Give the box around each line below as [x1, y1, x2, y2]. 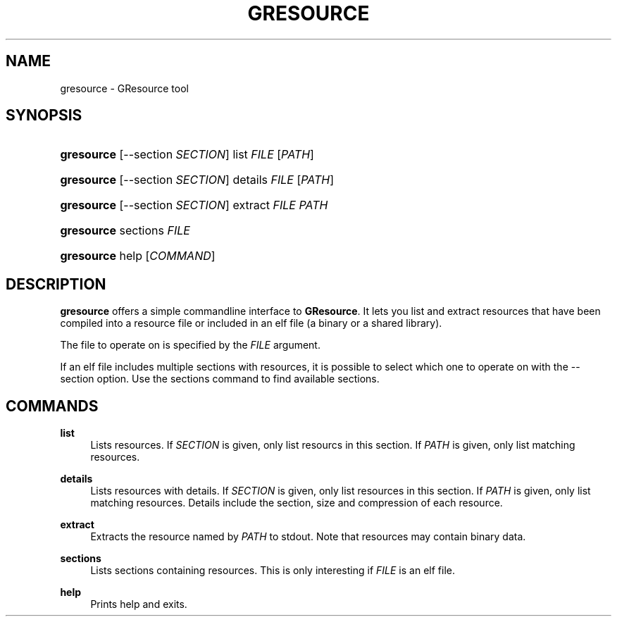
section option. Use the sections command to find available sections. [60, 373, 380, 385]
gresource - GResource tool [60, 82, 189, 94]
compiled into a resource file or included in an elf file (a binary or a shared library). [60, 317, 442, 330]
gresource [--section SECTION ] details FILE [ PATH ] [60, 173, 335, 187]
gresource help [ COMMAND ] [60, 249, 216, 263]
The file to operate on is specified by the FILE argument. [60, 339, 320, 352]
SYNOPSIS [6, 106, 82, 125]
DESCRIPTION [6, 275, 106, 293]
